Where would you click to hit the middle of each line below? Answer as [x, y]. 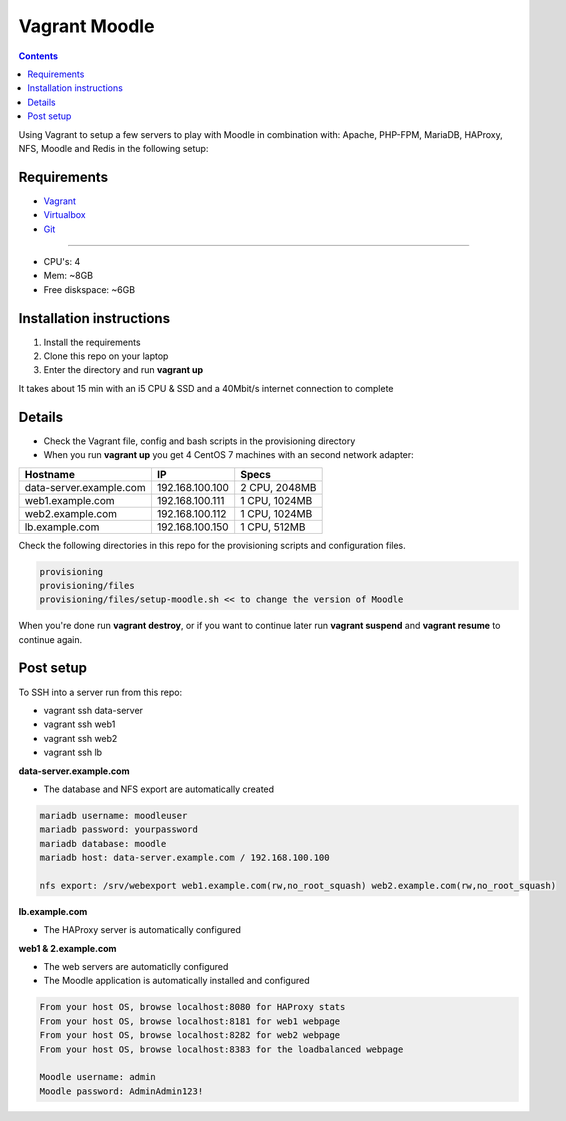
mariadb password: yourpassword [119, 829]
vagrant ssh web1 [79, 724]
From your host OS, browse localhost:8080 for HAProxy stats [192, 1007]
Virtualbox [64, 215]
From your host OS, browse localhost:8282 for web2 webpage [190, 1035]
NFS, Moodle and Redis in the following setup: [113, 148]
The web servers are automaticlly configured [136, 966]
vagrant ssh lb [73, 752]
